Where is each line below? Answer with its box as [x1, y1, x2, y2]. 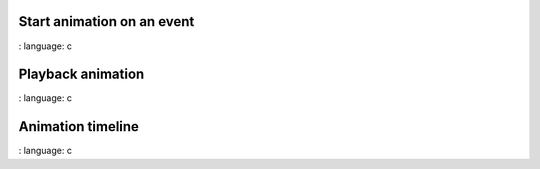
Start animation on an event [18, 13, 195, 30]
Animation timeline [18, 118, 140, 135]
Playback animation [18, 66, 145, 83]
